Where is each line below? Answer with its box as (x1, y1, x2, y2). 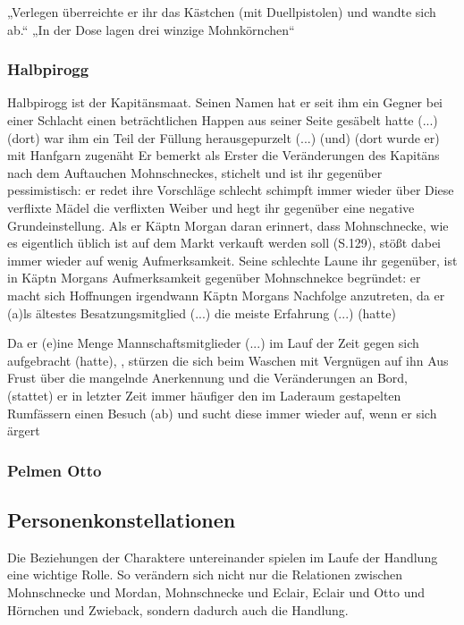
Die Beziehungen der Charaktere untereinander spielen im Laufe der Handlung (7, 547, 438, 566)
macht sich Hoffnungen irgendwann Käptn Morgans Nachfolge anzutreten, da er (7, 285, 445, 304)
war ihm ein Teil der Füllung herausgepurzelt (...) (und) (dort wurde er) (44, 128, 440, 147)
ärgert (7, 421, 40, 440)
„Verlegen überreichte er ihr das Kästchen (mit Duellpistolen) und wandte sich (7, 3, 436, 21)
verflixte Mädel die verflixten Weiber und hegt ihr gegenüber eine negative (7, 198, 415, 216)
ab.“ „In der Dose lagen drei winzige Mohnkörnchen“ (7, 20, 295, 38)
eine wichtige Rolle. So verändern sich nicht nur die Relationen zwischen (7, 565, 403, 584)
